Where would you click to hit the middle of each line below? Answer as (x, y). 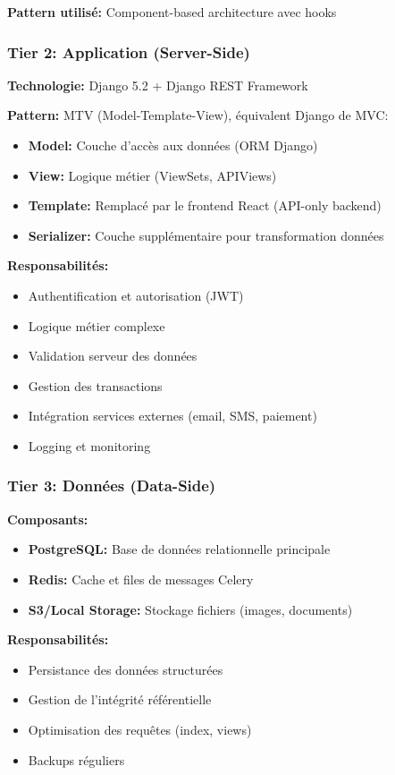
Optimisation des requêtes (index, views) (140, 729)
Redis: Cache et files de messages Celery (141, 579)
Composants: (48, 519)
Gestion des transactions (95, 385)
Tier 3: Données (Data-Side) (112, 485)
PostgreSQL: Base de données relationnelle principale (179, 549)
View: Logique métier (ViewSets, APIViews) (152, 175)
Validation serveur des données (113, 356)
